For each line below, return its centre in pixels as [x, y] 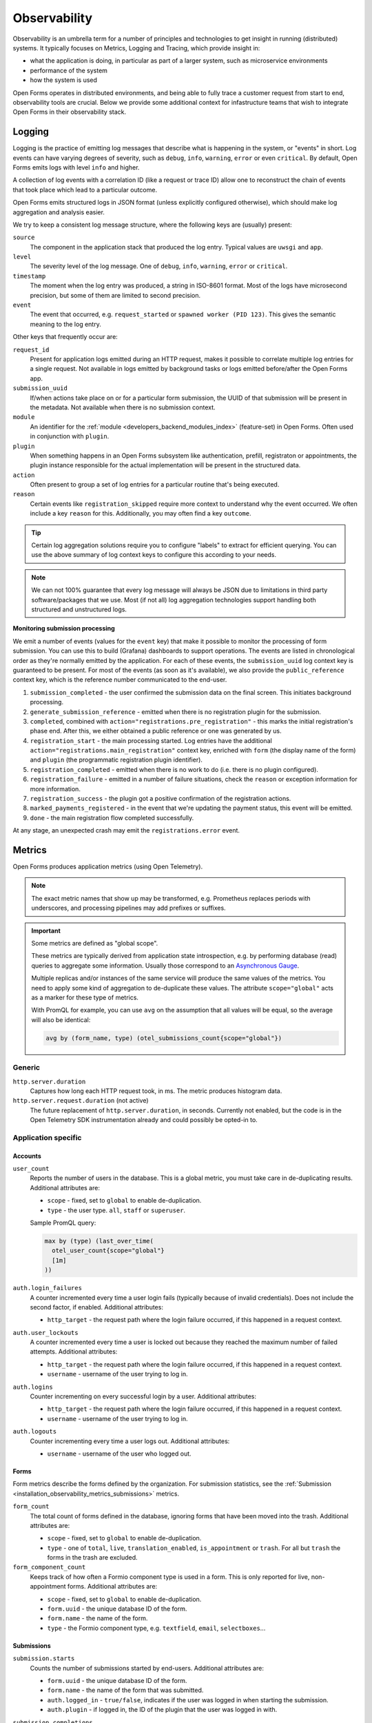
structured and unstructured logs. [79, 609]
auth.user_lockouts [45, 1333]
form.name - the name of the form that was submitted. [125, 1690]
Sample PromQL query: [63, 1223]
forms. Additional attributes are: [112, 1587]
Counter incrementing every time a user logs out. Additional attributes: [130, 1441]
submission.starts [44, 1659]
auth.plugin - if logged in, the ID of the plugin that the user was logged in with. [162, 1710]
